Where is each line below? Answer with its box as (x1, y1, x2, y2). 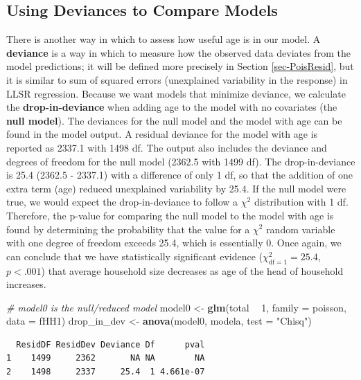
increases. (6, 277, 46, 291)
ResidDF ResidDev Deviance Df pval (16, 339, 205, 350)
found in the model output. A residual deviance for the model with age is (6, 127, 318, 141)
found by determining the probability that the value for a (6, 221, 250, 236)
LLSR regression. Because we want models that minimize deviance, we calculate (6, 86, 346, 100)
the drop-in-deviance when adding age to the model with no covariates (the (6, 100, 337, 114)
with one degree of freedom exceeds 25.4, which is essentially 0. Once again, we (6, 235, 342, 250)
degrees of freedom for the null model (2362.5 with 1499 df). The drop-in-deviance (6, 154, 355, 168)
